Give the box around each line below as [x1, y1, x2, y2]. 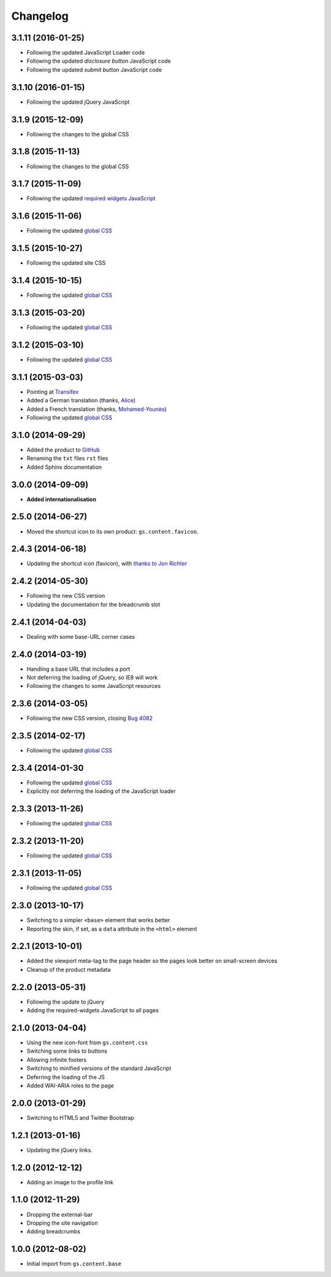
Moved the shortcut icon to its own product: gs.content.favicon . [26, 528, 199, 535]
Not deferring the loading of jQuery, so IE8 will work [26, 673, 158, 681]
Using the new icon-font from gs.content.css [26, 1039, 148, 1046]
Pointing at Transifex [26, 388, 79, 396]
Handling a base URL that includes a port [26, 665, 131, 673]
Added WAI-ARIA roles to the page [26, 1082, 115, 1089]
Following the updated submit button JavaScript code [26, 66, 162, 73]
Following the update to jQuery [26, 998, 105, 1006]
